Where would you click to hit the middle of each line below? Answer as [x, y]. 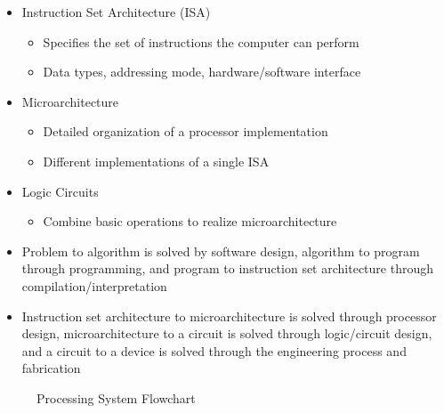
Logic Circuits [60, 191]
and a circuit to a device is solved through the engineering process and [214, 350]
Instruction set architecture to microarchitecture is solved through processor [229, 316]
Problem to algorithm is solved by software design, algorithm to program [221, 251]
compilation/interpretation [94, 285]
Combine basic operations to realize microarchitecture [190, 221]
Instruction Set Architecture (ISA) [116, 12]
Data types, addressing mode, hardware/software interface [202, 72]
